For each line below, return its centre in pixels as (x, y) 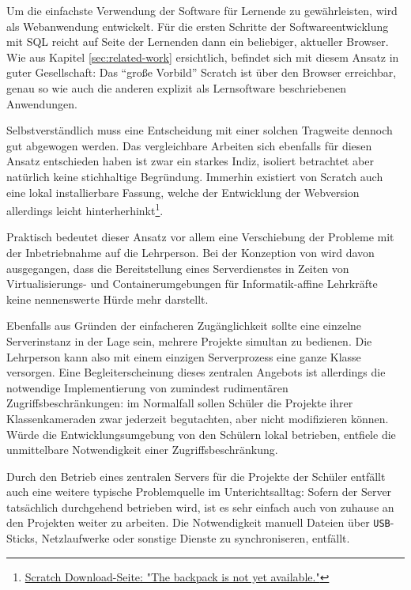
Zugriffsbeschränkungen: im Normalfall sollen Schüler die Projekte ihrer (180, 403)
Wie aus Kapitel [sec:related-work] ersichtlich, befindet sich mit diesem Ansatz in (203, 57)
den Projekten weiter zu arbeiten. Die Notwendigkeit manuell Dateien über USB (198, 522)
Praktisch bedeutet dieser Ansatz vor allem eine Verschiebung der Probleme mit (200, 237)
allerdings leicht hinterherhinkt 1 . (85, 209)
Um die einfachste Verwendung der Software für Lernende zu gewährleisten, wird (202, 10)
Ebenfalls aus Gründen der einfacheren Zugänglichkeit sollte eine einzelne (184, 325)
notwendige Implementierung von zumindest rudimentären (147, 387)
